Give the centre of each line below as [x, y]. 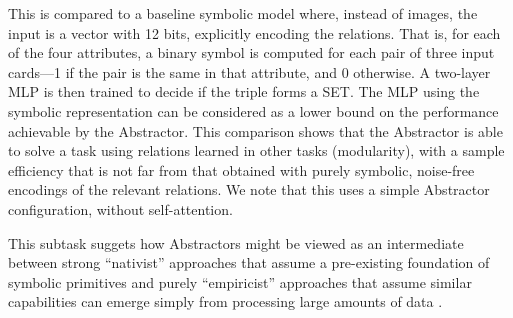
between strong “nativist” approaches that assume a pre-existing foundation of [249, 262]
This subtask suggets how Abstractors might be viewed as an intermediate [236, 242]
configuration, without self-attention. [120, 208]
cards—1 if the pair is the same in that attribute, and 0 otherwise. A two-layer [249, 71]
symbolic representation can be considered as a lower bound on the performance [253, 110]
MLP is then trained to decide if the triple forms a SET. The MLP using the [244, 91]
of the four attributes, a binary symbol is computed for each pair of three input [251, 52]
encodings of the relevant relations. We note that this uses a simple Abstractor [249, 189]
